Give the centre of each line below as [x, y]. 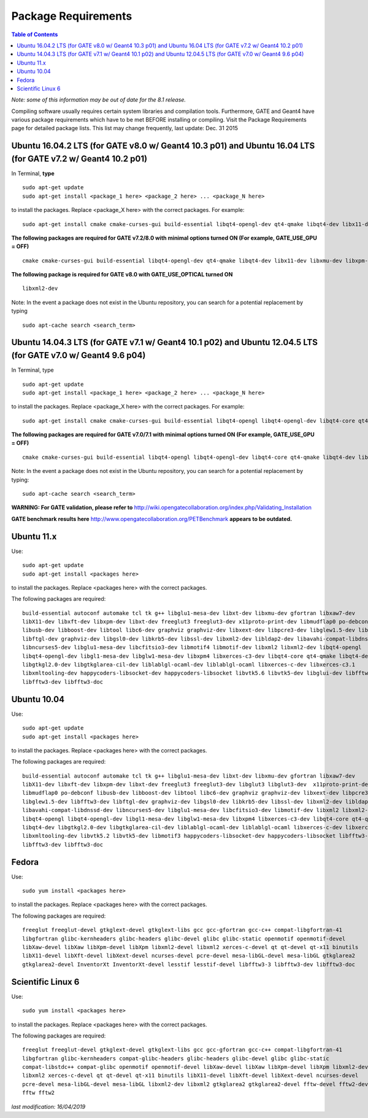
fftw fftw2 [39, 1093]
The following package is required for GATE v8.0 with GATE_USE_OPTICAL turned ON [122, 275]
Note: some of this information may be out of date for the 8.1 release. [99, 100]
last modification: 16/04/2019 [48, 1106]
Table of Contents [35, 34]
